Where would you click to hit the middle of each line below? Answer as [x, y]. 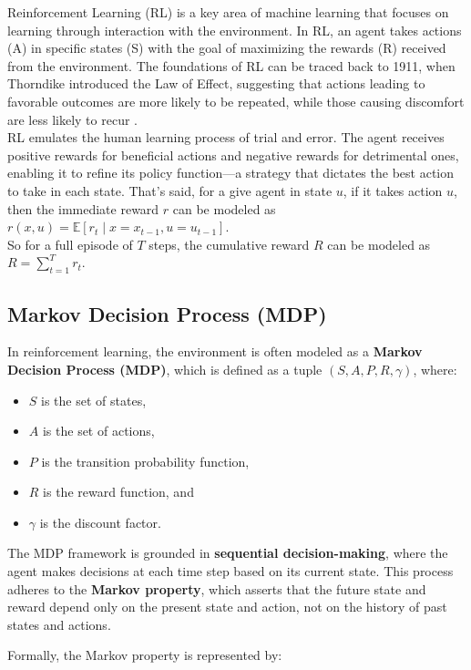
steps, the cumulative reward [229, 244]
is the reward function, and [118, 492]
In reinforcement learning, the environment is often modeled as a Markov [215, 351]
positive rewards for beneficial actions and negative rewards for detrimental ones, [233, 155]
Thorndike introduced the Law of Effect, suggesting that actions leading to [216, 83]
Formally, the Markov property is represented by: [145, 655]
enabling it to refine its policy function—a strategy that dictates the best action [231, 173]
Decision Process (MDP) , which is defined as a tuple [165, 369]
